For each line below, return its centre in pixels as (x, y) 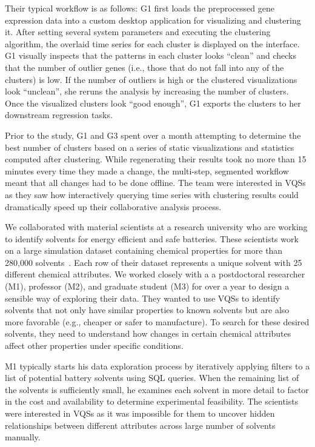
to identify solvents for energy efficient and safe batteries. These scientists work (152, 238)
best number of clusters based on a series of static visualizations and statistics (150, 147)
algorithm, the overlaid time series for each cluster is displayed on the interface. (152, 43)
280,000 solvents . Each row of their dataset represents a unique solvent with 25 (154, 262)
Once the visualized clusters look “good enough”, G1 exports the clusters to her (153, 103)
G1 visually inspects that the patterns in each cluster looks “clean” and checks (151, 55)
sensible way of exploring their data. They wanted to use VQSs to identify (143, 298)
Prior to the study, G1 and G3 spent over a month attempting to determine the (153, 135)
